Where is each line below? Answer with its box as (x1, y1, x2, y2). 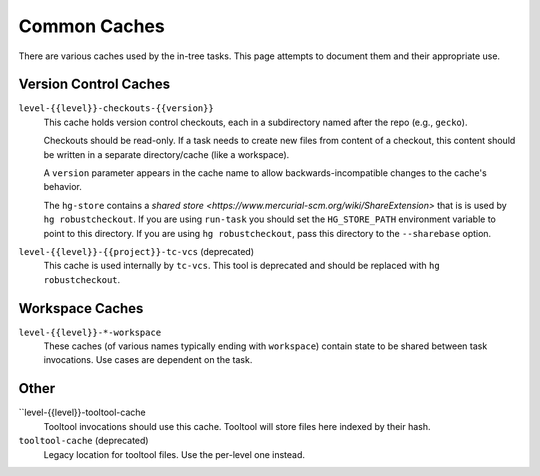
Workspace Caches (18, 300, 144, 317)
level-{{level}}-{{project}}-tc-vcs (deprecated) (18, 245, 255, 257)
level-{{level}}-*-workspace (18, 326, 162, 338)
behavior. (43, 181, 82, 193)
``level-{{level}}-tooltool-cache (18, 406, 146, 419)
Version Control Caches (18, 76, 171, 93)
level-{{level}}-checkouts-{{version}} (18, 103, 214, 114)
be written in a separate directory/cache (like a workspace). (43, 148, 290, 160)
